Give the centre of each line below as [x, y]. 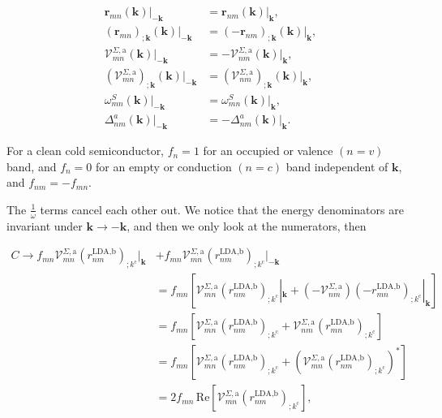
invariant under [45, 225]
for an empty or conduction [164, 166]
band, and [32, 166]
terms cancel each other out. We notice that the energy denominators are [222, 209]
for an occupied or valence [268, 151]
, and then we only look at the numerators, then [247, 225]
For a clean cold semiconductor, [86, 151]
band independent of [337, 166]
